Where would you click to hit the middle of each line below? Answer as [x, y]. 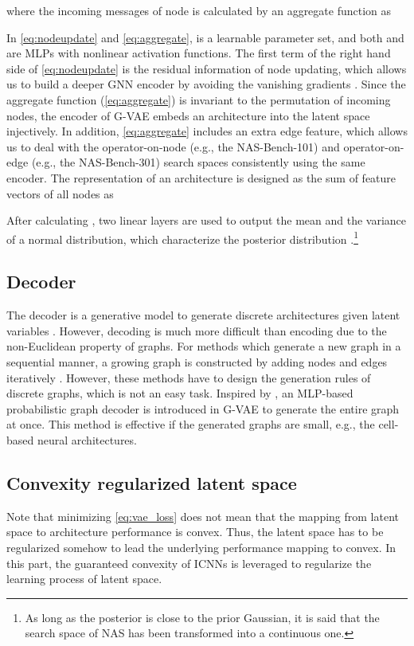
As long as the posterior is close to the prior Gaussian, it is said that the [202, 617]
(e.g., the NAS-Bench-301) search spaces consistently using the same [198, 162]
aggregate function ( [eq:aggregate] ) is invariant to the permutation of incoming [199, 99]
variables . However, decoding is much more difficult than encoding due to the [197, 330]
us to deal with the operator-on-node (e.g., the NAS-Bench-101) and [173, 146]
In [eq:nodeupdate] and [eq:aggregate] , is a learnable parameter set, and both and [205, 37]
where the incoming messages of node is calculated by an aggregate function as [199, 10]
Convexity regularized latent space [152, 482]
